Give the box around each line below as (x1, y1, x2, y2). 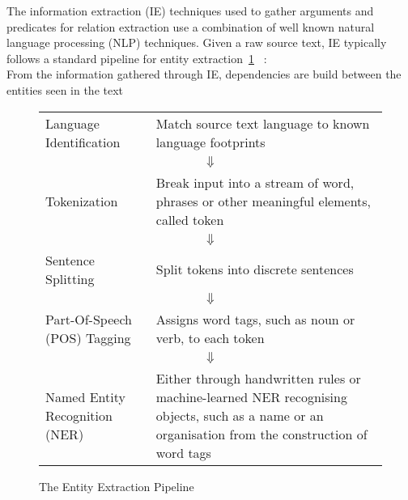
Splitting (45, 269, 95, 288)
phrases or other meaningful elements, (155, 191, 372, 210)
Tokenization (45, 191, 118, 210)
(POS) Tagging (45, 328, 131, 347)
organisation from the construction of (155, 424, 368, 443)
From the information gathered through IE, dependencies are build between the (6, 66, 402, 83)
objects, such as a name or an (155, 405, 324, 425)
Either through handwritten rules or (155, 368, 361, 388)
